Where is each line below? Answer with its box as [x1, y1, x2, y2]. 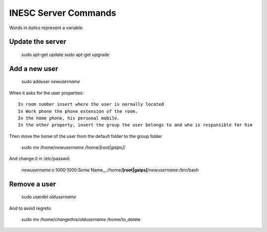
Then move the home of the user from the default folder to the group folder [9, 133, 163, 139]
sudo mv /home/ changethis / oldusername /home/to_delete [21, 217, 141, 223]
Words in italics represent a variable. [9, 25, 84, 31]
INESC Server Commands [9, 7, 116, 18]
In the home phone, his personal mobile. [18, 115, 120, 121]
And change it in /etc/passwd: [9, 156, 70, 162]
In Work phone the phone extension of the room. [18, 108, 138, 114]
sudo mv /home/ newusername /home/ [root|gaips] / [21, 144, 126, 150]
